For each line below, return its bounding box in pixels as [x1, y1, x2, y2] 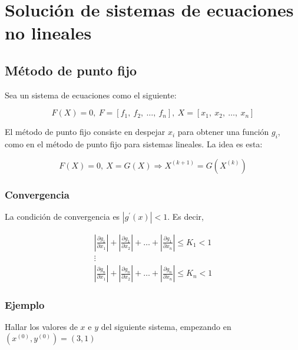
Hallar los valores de [5, 321, 78, 333]
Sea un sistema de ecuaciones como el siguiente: [5, 88, 177, 101]
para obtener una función [177, 126, 269, 138]
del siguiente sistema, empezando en [101, 321, 231, 333]
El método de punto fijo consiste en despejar [5, 126, 165, 138]
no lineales [5, 21, 92, 45]
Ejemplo [5, 297, 45, 312]
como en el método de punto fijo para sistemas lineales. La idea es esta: [5, 138, 263, 150]
